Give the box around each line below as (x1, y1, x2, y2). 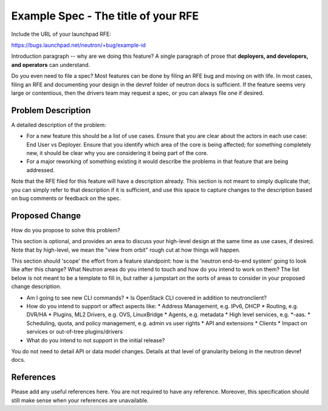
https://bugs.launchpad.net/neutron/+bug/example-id (11, 41, 146, 49)
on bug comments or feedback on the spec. (11, 195, 121, 202)
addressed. (26, 166, 55, 173)
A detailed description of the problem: (11, 121, 106, 128)
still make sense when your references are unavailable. (11, 396, 149, 404)
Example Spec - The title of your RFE (11, 9, 199, 22)
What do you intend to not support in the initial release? (26, 336, 165, 344)
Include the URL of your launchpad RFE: (11, 30, 112, 38)
